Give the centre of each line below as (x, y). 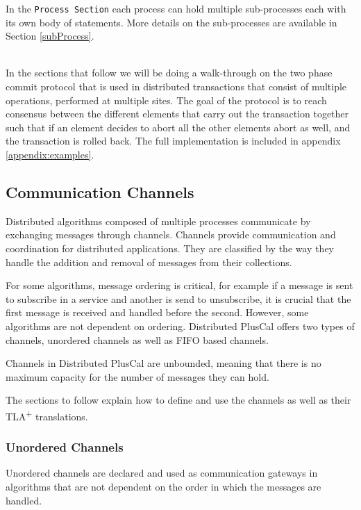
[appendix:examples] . (50, 154)
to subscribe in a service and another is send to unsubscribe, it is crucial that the (178, 298)
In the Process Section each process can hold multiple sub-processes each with (176, 8)
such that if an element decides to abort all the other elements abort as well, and (178, 127)
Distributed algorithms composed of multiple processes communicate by (158, 221)
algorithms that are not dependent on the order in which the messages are (163, 486)
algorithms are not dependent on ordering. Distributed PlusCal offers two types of (180, 326)
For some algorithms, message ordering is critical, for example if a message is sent (179, 285)
